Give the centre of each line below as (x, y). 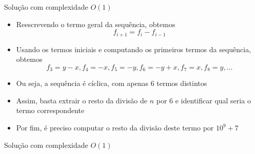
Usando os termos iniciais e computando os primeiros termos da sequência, (134, 49)
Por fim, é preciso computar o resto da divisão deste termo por (115, 128)
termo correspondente (50, 110)
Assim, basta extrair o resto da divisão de (82, 100)
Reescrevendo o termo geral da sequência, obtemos (96, 24)
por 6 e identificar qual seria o (203, 100)
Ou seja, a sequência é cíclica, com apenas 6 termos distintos (112, 83)
